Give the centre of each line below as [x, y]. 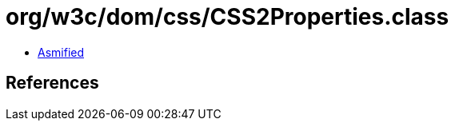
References [52, 83]
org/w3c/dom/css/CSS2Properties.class [227, 17]
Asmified [61, 52]
